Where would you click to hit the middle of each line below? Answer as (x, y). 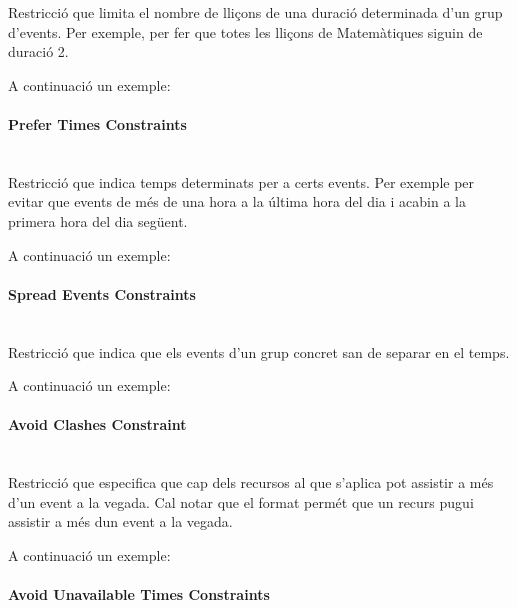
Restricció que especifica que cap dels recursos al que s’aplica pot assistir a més (251, 482)
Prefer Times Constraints (97, 123)
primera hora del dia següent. (98, 220)
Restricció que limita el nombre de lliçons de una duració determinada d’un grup (255, 12)
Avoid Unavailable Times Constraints (139, 594)
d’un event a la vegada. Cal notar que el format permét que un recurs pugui (241, 501)
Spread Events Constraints (102, 293)
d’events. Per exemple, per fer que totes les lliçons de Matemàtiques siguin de (245, 31)
